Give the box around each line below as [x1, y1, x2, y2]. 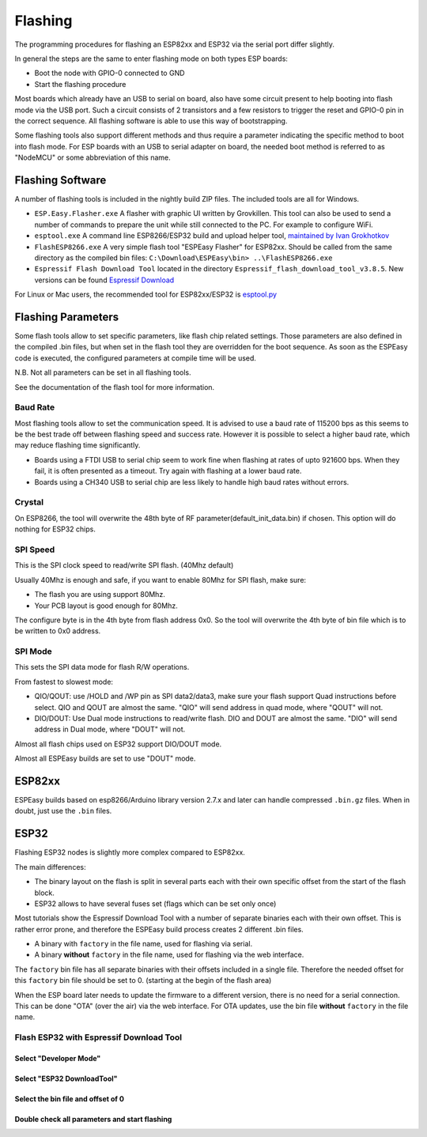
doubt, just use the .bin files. [14, 806, 112, 816]
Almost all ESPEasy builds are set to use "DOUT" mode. [14, 754, 196, 763]
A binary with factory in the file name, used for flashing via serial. [34, 939, 253, 949]
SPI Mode [14, 646, 53, 657]
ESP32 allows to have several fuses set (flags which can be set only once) [34, 898, 277, 908]
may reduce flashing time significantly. [14, 440, 141, 450]
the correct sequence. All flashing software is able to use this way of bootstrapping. [14, 115, 288, 126]
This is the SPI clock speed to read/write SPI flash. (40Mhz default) [14, 561, 234, 570]
